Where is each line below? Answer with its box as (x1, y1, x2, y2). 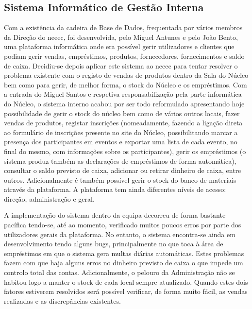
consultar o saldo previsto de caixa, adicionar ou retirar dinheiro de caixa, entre (4, 165, 241, 175)
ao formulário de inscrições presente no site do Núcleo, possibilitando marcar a (4, 127, 238, 137)
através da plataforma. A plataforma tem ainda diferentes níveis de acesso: (4, 184, 226, 194)
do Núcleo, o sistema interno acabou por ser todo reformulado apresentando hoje (4, 98, 245, 108)
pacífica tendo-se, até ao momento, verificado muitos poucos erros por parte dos (4, 220, 241, 230)
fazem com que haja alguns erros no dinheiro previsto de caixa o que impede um (4, 257, 243, 268)
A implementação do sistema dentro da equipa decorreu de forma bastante (4, 210, 226, 220)
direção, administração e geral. (4, 193, 95, 204)
